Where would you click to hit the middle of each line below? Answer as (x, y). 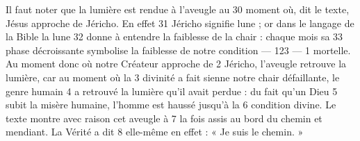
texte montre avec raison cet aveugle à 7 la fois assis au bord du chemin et (164, 118)
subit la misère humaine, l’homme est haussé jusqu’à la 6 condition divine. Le (171, 105)
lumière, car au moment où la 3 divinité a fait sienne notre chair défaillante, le (173, 77)
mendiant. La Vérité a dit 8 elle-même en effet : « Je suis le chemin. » (155, 132)
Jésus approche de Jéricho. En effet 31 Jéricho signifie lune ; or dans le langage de (180, 23)
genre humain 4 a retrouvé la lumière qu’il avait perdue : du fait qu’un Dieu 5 (172, 91)
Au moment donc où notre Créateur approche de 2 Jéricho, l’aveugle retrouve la (176, 64)
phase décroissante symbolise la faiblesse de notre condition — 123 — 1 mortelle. (178, 50)
